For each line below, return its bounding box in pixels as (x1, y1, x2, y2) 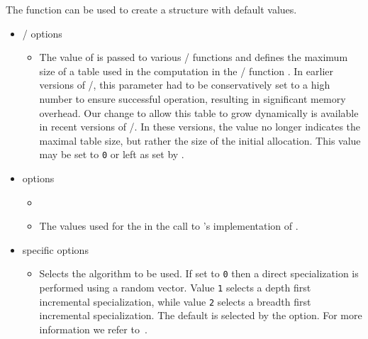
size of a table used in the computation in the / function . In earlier (39, 63, 333, 78)
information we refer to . (39, 321, 147, 336)
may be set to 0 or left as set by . (39, 147, 184, 162)
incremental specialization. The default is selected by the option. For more (39, 308, 362, 323)
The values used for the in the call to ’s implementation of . (39, 218, 299, 233)
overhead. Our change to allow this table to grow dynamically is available (39, 105, 359, 120)
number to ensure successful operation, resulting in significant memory (39, 91, 346, 106)
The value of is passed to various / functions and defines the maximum (39, 50, 348, 65)
